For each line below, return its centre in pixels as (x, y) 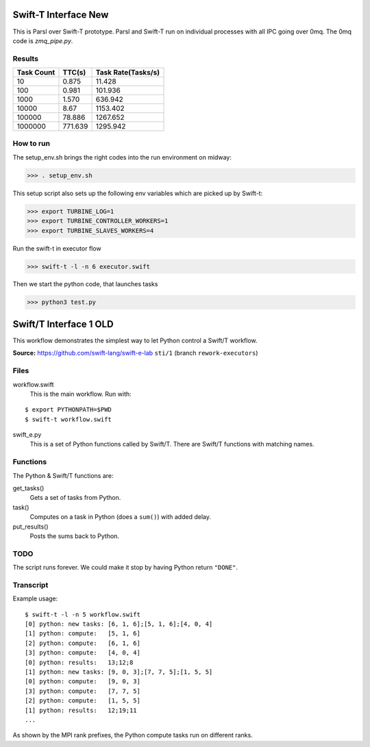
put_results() (30, 527)
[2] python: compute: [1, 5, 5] (83, 701)
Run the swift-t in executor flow (57, 248)
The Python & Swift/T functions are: (63, 475)
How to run (32, 144)
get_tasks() (28, 488)
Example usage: (35, 598)
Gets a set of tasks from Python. (75, 498)
